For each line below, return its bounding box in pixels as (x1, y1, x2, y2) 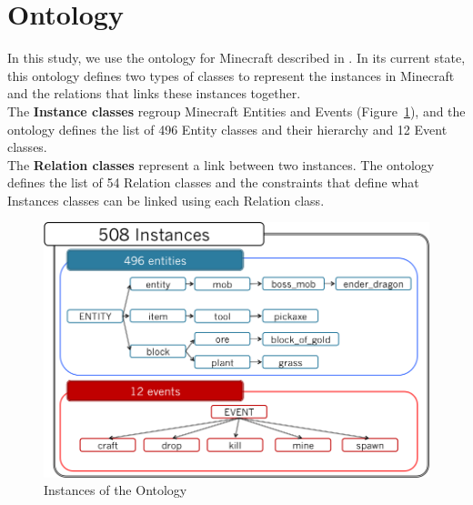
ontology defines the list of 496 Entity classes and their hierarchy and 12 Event (7, 119, 448, 138)
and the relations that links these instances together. (7, 84, 301, 103)
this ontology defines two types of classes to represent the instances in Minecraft (7, 66, 455, 85)
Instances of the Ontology (44, 480, 187, 500)
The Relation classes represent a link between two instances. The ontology (7, 155, 435, 174)
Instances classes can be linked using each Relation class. (7, 190, 325, 209)
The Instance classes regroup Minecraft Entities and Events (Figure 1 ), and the (7, 101, 466, 120)
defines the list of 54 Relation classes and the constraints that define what (7, 173, 419, 192)
